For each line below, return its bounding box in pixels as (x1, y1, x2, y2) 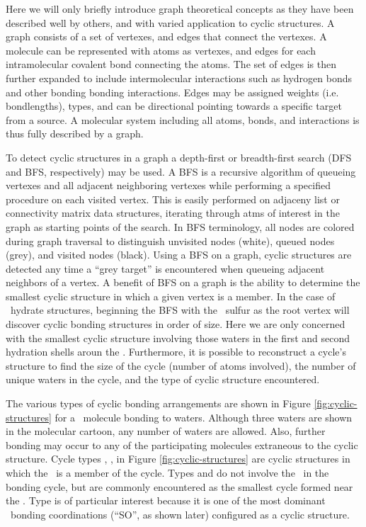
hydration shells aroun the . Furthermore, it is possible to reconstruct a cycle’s (6, 344, 346, 359)
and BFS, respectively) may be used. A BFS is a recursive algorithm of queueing (6, 164, 356, 178)
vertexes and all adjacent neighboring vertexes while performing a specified (6, 178, 331, 193)
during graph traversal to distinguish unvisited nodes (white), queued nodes (6, 233, 335, 248)
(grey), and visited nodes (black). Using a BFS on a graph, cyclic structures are (6, 247, 352, 262)
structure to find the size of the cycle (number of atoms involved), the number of (6, 358, 356, 373)
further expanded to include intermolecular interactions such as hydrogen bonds (6, 70, 353, 85)
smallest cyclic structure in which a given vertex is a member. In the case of (6, 288, 336, 303)
